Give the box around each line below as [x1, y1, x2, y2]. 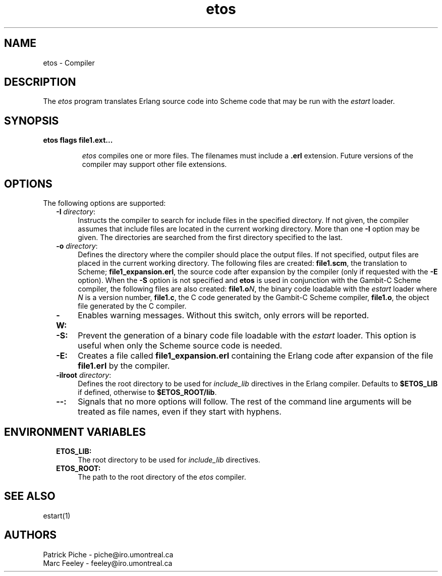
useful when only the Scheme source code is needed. [78, 340, 283, 351]
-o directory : [56, 242, 98, 251]
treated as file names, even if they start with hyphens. [78, 407, 282, 417]
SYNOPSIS [4, 114, 59, 127]
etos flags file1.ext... [43, 136, 113, 145]
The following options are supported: [43, 199, 166, 208]
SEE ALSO [4, 490, 56, 503]
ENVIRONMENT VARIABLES [4, 425, 146, 438]
